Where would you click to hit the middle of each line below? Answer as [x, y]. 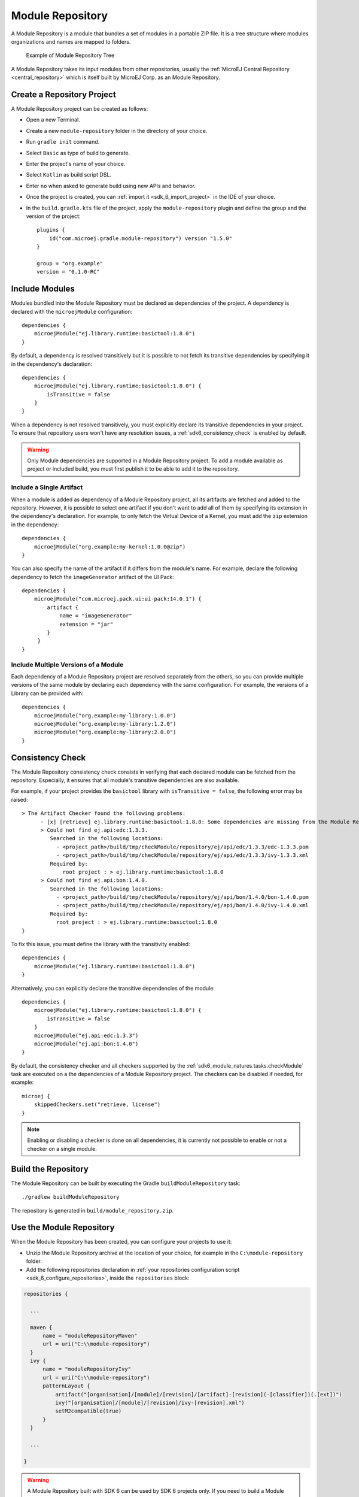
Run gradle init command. [63, 142]
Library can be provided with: [47, 693]
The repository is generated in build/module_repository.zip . [92, 1210]
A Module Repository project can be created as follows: [80, 109]
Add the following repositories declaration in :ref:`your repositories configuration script [133, 1269]
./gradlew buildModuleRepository [71, 1197]
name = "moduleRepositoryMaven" [90, 1336]
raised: [19, 799]
